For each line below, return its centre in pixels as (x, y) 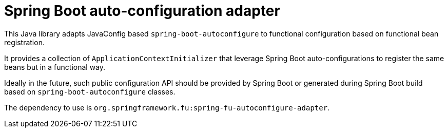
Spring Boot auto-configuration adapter (142, 11)
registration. (24, 42)
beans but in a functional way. (55, 67)
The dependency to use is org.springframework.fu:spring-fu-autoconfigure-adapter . (167, 107)
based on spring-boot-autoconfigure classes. (90, 91)
